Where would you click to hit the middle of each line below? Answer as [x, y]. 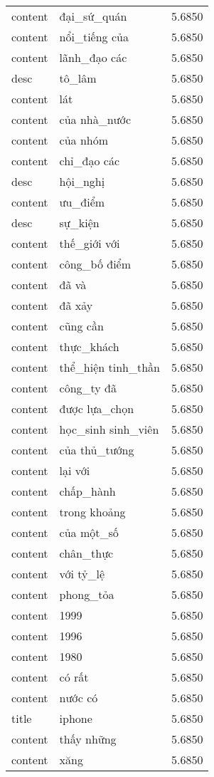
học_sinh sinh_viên [109, 429]
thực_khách [89, 346]
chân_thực [86, 553]
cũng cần [81, 326]
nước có [79, 698]
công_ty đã [88, 388]
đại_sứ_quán [93, 16]
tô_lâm [78, 78]
